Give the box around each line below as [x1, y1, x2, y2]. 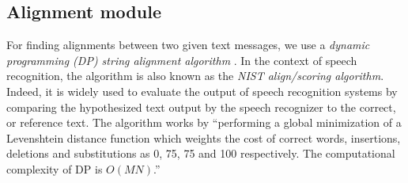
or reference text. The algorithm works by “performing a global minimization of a [6, 114, 402, 131]
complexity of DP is [6, 160, 103, 177]
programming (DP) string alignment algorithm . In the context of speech [6, 51, 357, 68]
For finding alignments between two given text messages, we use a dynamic [6, 36, 370, 53]
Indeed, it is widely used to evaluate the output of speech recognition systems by [6, 82, 398, 99]
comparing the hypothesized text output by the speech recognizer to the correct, [6, 98, 396, 115]
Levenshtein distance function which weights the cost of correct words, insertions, [6, 129, 401, 146]
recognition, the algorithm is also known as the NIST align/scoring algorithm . [6, 67, 384, 84]
